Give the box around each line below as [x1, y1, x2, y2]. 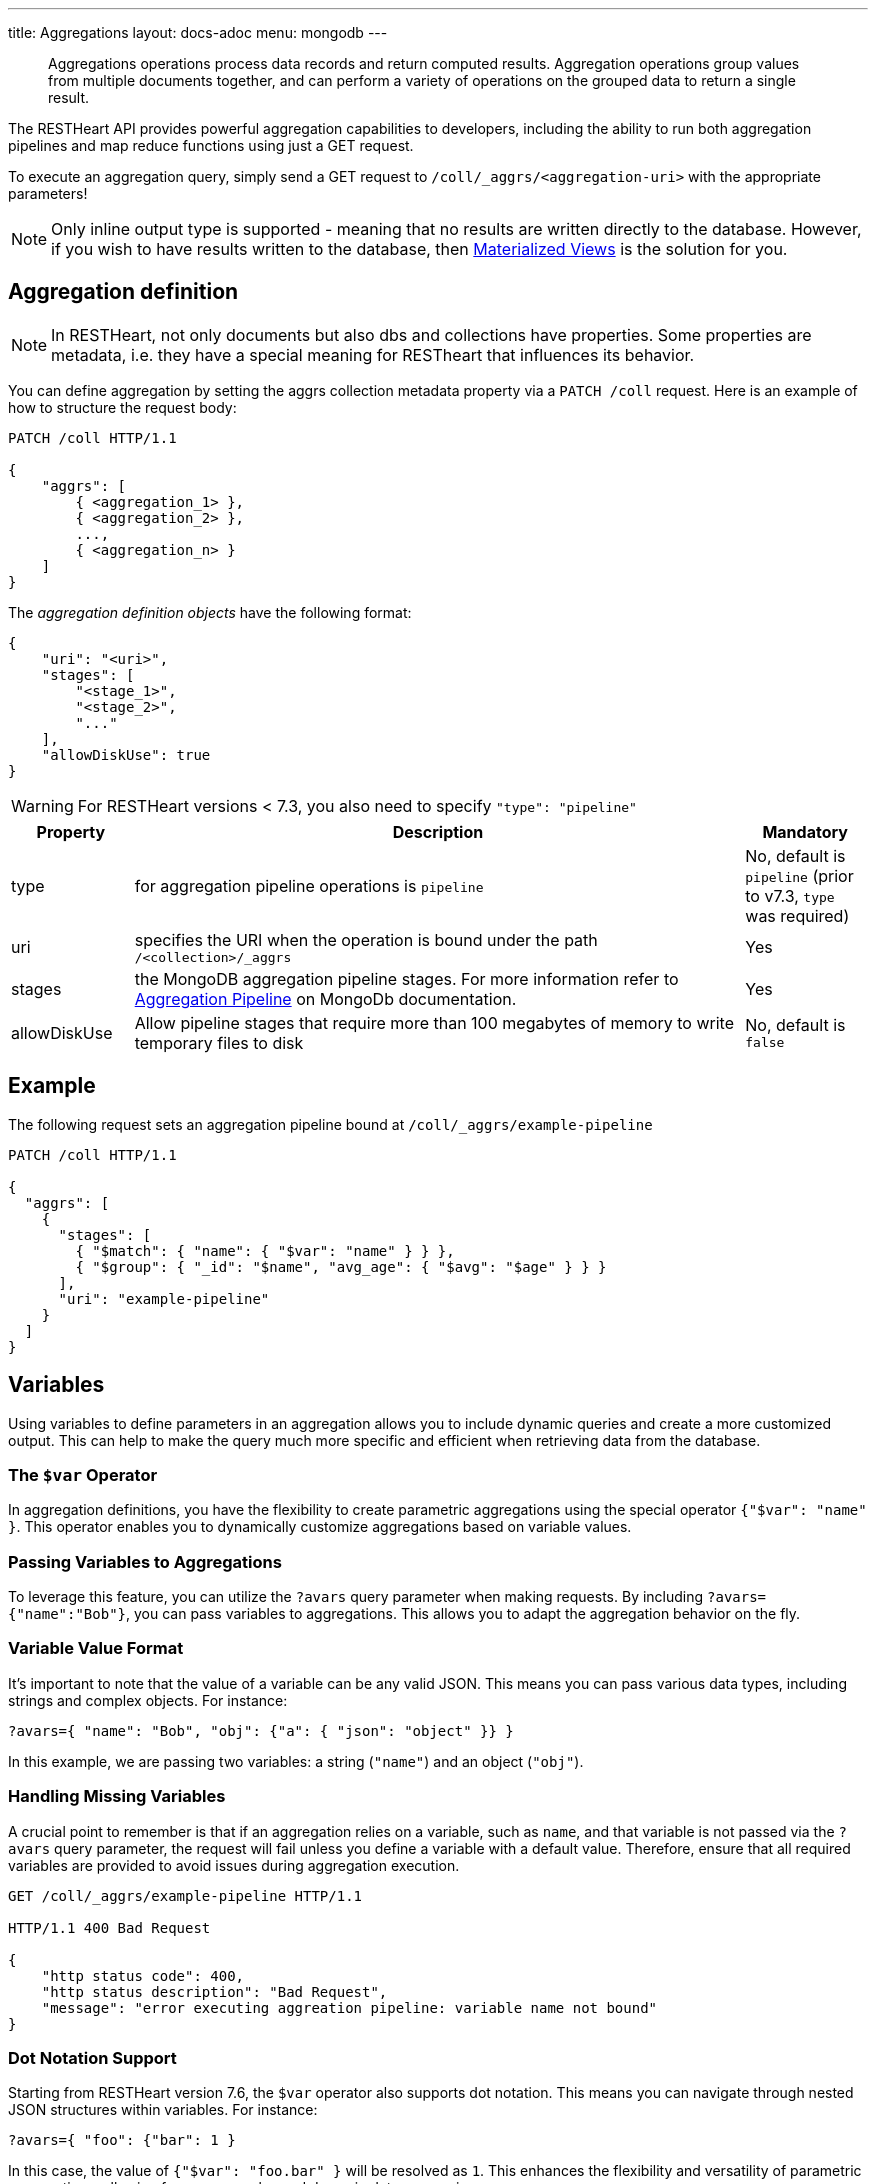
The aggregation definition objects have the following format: [8, 603, 412, 621]
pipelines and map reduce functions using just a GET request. [8, 137, 414, 154]
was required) [745, 905, 850, 926]
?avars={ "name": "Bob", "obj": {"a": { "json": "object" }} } [8, 1722, 514, 1739]
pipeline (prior [745, 865, 854, 886]
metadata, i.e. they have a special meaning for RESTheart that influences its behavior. [51, 344, 695, 365]
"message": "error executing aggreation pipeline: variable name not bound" [41, 1999, 658, 2016]
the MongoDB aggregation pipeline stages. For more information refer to [134, 968, 679, 989]
